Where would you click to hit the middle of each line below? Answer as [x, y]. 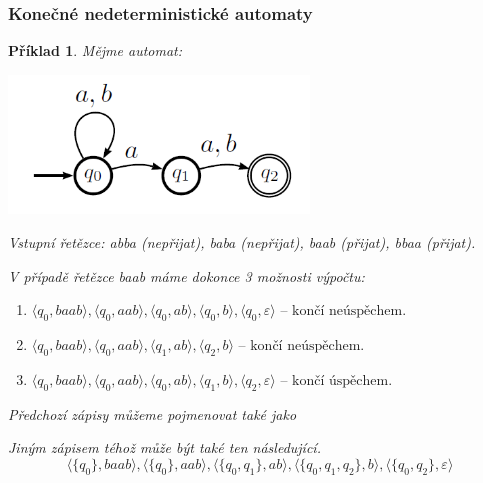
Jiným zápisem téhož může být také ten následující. [164, 447]
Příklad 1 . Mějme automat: [95, 50]
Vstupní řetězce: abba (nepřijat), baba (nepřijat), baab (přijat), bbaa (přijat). [242, 242]
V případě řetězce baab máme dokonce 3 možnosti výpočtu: [186, 275]
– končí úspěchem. [336, 380]
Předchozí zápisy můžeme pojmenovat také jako [152, 413]
